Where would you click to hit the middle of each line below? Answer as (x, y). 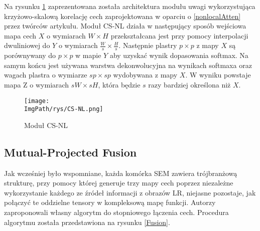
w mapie (88, 55)
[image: (37, 101)
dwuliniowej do (27, 45)
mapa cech (20, 35)
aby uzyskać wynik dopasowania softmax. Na (179, 55)
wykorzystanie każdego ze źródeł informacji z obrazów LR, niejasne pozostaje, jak (130, 192)
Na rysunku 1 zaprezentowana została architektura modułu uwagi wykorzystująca (130, 6)
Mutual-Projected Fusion (71, 152)
